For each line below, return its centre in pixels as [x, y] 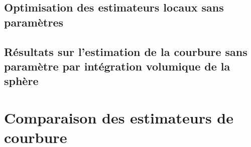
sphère [21, 81]
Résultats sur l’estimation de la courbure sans [126, 51]
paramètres [34, 22]
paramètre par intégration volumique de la [117, 66]
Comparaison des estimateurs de [119, 117]
